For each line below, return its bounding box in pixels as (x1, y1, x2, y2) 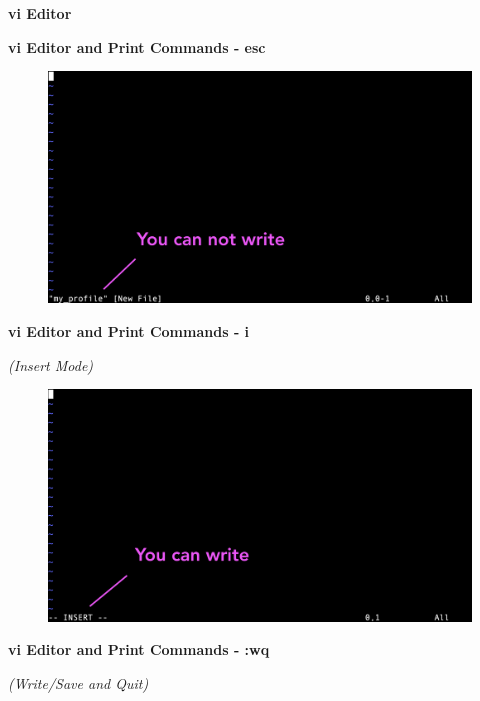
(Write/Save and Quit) (8, 672, 149, 693)
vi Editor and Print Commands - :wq (8, 639, 270, 660)
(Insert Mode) (8, 354, 94, 375)
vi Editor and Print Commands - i (8, 321, 250, 342)
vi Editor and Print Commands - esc (8, 36, 266, 57)
